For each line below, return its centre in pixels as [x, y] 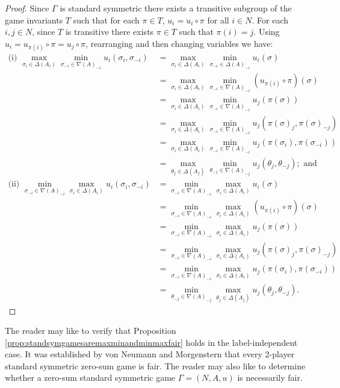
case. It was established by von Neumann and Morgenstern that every [134, 354]
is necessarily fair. [270, 377]
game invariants [34, 20]
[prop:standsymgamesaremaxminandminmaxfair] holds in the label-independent [151, 342]
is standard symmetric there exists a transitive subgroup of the [176, 8]
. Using [267, 32]
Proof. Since [27, 8]
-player [282, 354]
